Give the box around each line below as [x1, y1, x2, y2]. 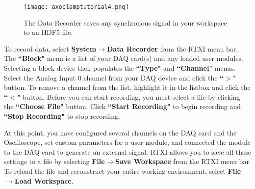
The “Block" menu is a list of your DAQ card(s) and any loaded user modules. [4, 53, 243, 63]
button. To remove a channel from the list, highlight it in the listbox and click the [4, 82, 251, 92]
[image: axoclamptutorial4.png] [24, 3, 129, 10]
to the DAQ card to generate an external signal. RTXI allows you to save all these [4, 146, 251, 157]
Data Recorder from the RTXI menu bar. [107, 43, 238, 54]
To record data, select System [4, 43, 97, 54]
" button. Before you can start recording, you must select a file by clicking [17, 91, 240, 102]
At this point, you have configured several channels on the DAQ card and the [4, 127, 237, 137]
